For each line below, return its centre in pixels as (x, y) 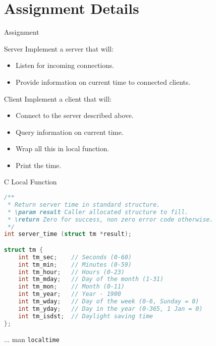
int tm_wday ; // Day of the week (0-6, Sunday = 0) (108, 302)
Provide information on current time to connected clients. (103, 82)
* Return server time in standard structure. (84, 204)
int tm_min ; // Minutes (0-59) (75, 264)
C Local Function (30, 182)
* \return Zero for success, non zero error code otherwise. (110, 219)
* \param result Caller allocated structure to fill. (98, 212)
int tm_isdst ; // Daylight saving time (85, 316)
